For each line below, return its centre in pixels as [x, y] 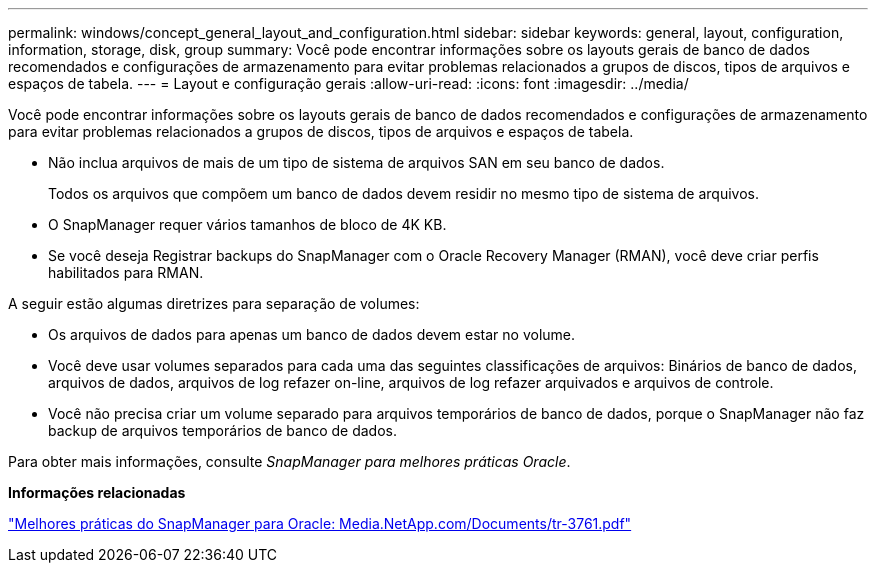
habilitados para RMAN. [126, 272]
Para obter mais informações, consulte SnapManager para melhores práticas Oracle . [289, 461]
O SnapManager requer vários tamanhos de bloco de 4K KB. [247, 224]
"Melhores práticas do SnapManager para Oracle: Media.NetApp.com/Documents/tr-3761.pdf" [320, 523]
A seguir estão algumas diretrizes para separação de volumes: [214, 303]
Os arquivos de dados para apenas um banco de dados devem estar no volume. [312, 334]
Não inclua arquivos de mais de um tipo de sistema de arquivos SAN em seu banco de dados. [356, 162]
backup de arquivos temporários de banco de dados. [222, 430]
